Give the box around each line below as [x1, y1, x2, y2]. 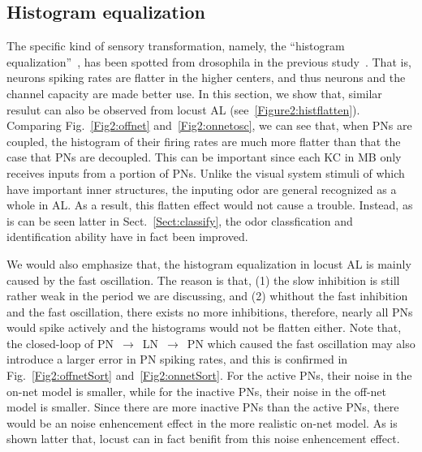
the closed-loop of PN [6, 334, 114, 351]
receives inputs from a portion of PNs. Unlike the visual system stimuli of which [6, 164, 405, 181]
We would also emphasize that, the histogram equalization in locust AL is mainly [6, 255, 411, 272]
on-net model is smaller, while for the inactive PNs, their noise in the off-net [6, 382, 387, 399]
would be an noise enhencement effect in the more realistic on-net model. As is [6, 414, 398, 431]
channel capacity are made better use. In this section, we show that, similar [6, 84, 382, 101]
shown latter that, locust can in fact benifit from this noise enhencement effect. [6, 430, 400, 447]
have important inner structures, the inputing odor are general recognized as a [6, 180, 397, 197]
